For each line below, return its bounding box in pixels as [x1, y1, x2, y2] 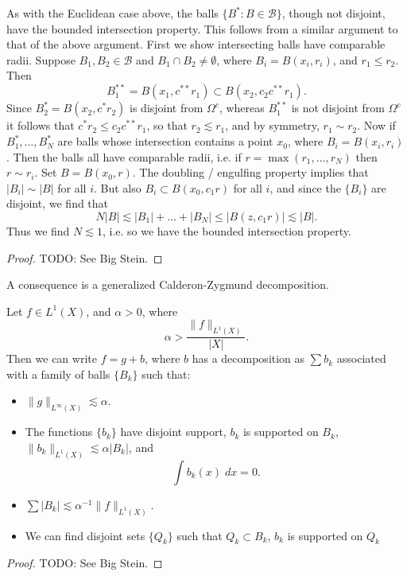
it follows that [6, 117, 75, 134]
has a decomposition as [192, 350, 305, 367]
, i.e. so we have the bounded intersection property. [102, 223, 351, 239]
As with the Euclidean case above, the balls [6, 5, 219, 21]
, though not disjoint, [281, 5, 386, 21]
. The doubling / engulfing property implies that [132, 164, 369, 181]
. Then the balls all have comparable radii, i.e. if [6, 148, 242, 165]
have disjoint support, [120, 423, 227, 440]
